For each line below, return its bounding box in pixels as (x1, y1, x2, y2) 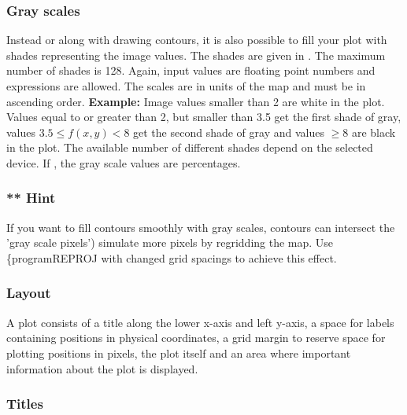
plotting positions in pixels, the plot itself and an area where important (6, 344, 351, 361)
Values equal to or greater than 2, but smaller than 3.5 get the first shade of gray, (6, 108, 401, 125)
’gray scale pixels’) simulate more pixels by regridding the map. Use (6, 234, 334, 251)
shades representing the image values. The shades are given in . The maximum (6, 46, 386, 63)
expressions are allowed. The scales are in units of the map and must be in (6, 78, 366, 94)
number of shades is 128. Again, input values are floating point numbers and (6, 62, 376, 79)
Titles (6, 394, 43, 413)
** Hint (6, 188, 56, 207)
